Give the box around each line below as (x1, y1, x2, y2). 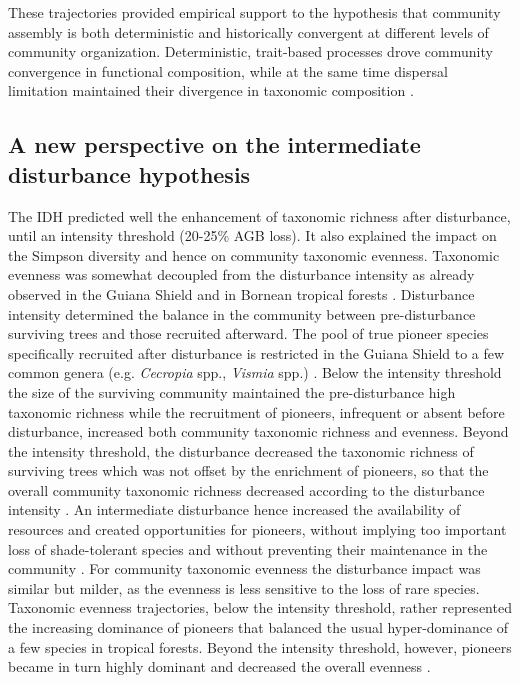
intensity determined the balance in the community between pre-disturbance (8, 303, 476, 324)
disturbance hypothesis (8, 158, 251, 189)
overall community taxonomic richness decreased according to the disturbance (8, 479, 485, 500)
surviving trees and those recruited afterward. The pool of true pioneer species (8, 323, 489, 344)
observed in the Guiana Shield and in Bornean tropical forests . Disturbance (8, 283, 475, 304)
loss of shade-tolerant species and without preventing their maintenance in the (8, 538, 488, 559)
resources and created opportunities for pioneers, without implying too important (8, 519, 507, 540)
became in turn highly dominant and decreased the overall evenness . (8, 656, 431, 677)
